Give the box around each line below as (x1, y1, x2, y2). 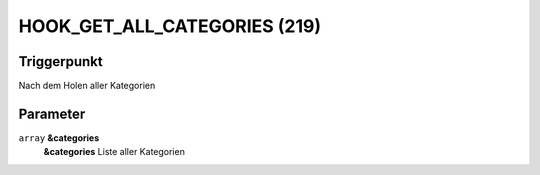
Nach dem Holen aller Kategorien (18, 80, 156, 92)
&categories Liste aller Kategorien (43, 146, 185, 158)
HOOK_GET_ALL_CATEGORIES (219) (18, 15, 322, 37)
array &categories (18, 131, 100, 144)
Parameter (18, 105, 86, 122)
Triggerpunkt (18, 53, 104, 70)
